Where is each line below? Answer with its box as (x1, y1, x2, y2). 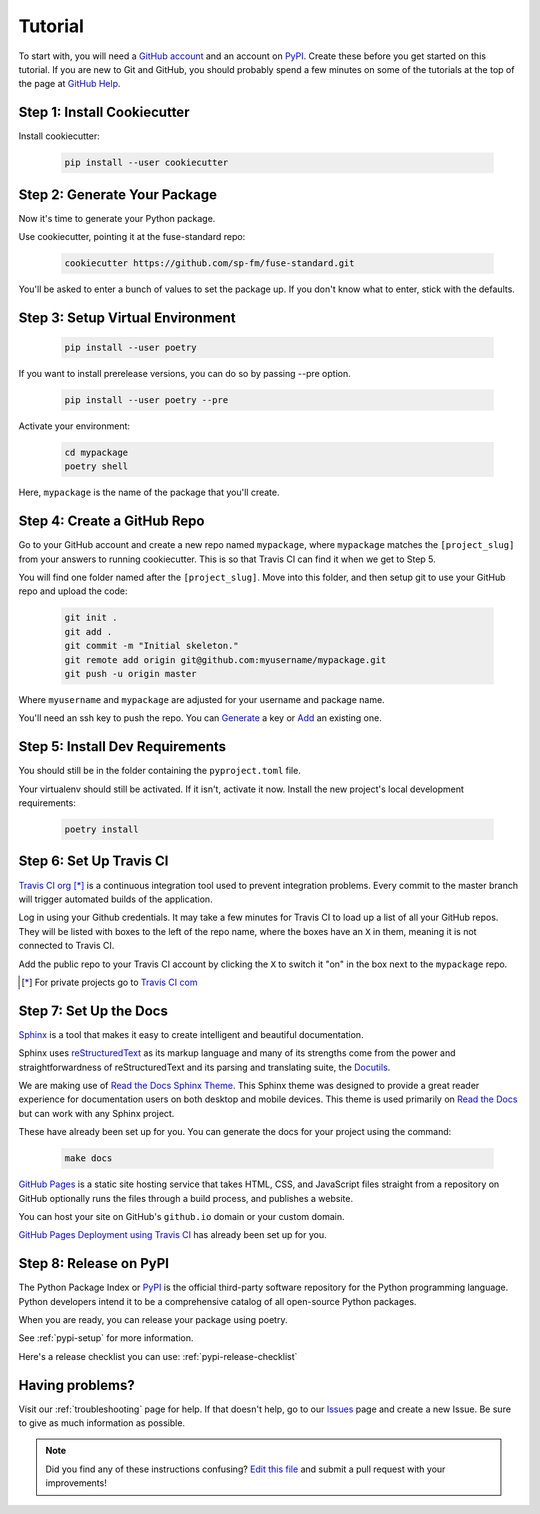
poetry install (64, 824, 139, 835)
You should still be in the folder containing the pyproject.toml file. (18, 765, 302, 777)
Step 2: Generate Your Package (18, 186, 218, 203)
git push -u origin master (64, 668, 197, 680)
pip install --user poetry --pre (64, 395, 229, 406)
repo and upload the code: (18, 585, 129, 597)
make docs (64, 1153, 113, 1164)
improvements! (45, 1477, 107, 1489)
